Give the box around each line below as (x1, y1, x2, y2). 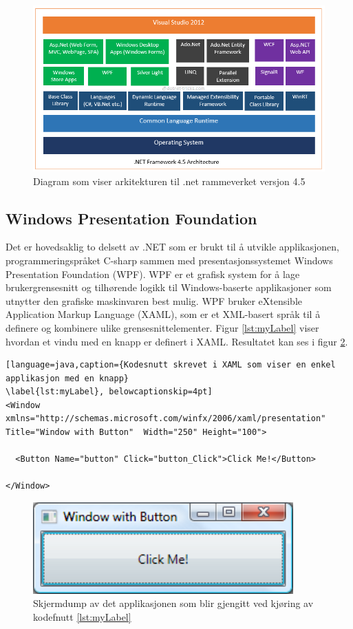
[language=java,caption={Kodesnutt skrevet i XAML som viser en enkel (6, 360, 336, 370)
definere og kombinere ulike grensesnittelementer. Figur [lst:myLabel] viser (6, 320, 319, 334)
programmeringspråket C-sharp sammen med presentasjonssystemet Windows (6, 253, 333, 267)
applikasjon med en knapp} (6, 373, 129, 383)
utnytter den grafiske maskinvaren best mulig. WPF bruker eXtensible (6, 293, 303, 308)
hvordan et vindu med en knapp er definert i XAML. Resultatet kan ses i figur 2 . (6, 334, 348, 348)
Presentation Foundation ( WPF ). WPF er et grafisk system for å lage (6, 266, 300, 281)
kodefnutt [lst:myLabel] (33, 609, 131, 623)
